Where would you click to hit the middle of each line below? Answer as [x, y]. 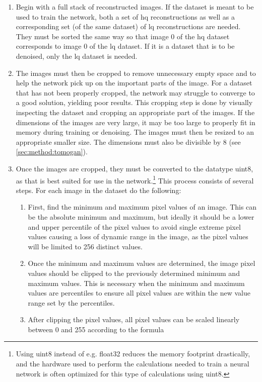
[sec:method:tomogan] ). [52, 152]
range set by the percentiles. [71, 302]
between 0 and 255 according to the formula [96, 329]
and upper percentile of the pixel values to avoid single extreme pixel [134, 226]
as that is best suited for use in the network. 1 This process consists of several [135, 179]
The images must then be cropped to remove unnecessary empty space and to [136, 73]
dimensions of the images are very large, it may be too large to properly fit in [136, 122]
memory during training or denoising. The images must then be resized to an [135, 132]
